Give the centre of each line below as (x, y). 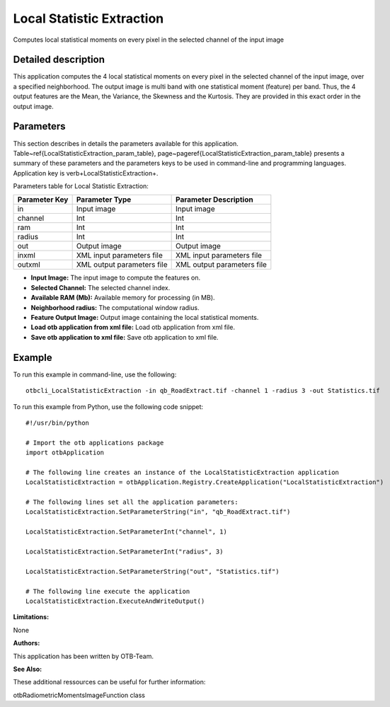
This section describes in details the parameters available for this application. (126, 143)
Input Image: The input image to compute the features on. (116, 278)
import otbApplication (65, 453)
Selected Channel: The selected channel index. (101, 287)
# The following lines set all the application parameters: (132, 502)
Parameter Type (104, 200)
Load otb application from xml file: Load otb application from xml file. (133, 327)
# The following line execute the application (108, 591)
